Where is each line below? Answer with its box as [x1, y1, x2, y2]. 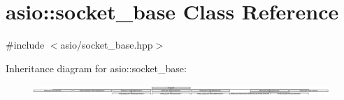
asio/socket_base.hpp [60, 37, 153, 52]
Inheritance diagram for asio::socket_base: [6, 60, 187, 75]
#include [6, 37, 45, 52]
